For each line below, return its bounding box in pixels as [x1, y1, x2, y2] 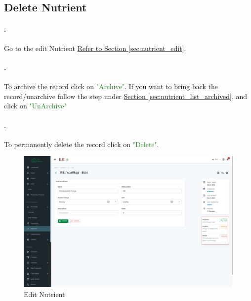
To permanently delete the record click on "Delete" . [4, 139, 159, 149]
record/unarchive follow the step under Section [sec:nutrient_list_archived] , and [4, 91, 248, 101]
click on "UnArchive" [4, 100, 67, 111]
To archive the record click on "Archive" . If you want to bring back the [4, 81, 218, 91]
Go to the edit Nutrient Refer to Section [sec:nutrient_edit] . [4, 43, 186, 53]
